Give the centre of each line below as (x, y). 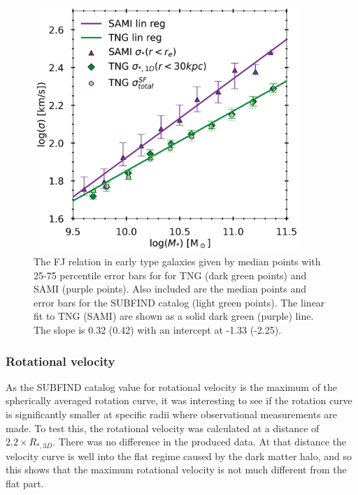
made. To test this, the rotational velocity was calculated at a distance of (163, 428)
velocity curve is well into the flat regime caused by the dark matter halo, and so (179, 456)
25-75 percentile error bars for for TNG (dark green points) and (170, 275)
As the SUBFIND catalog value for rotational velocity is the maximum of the (172, 386)
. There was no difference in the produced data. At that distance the (200, 442)
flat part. (25, 483)
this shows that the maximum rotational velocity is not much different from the (176, 470)
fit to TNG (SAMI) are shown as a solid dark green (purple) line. (174, 316)
